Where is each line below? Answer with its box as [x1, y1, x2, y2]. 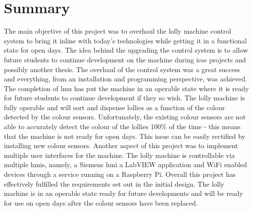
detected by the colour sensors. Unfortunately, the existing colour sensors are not [4, 112, 246, 122]
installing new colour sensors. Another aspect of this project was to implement [4, 140, 238, 151]
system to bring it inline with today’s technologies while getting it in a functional [4, 35, 247, 45]
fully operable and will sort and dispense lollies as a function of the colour [4, 102, 225, 112]
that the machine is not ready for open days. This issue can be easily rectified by [4, 131, 246, 141]
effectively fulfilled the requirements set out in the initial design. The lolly [4, 178, 225, 189]
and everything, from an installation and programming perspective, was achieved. [4, 74, 248, 84]
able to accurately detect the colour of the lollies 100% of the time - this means [4, 121, 241, 132]
